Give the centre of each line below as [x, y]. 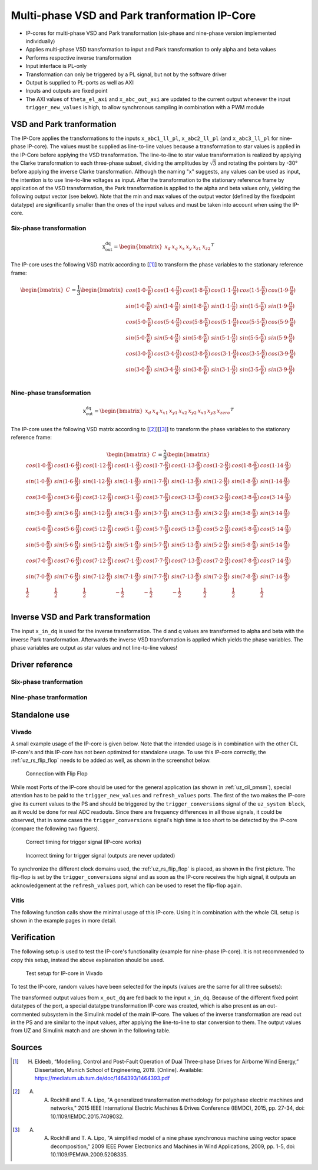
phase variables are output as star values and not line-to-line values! [94, 647]
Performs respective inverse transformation [79, 58]
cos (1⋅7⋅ [154, 465]
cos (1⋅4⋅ [165, 290]
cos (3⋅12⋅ [95, 497]
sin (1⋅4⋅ [165, 306]
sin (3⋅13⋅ [183, 513]
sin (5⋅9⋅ [279, 338]
